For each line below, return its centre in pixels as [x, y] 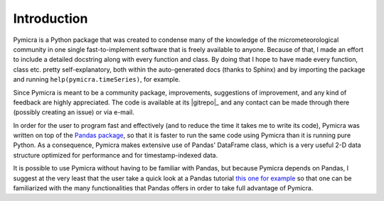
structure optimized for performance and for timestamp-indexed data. [116, 155]
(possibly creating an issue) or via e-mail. [74, 112]
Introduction [50, 18]
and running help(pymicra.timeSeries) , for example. [97, 80]
